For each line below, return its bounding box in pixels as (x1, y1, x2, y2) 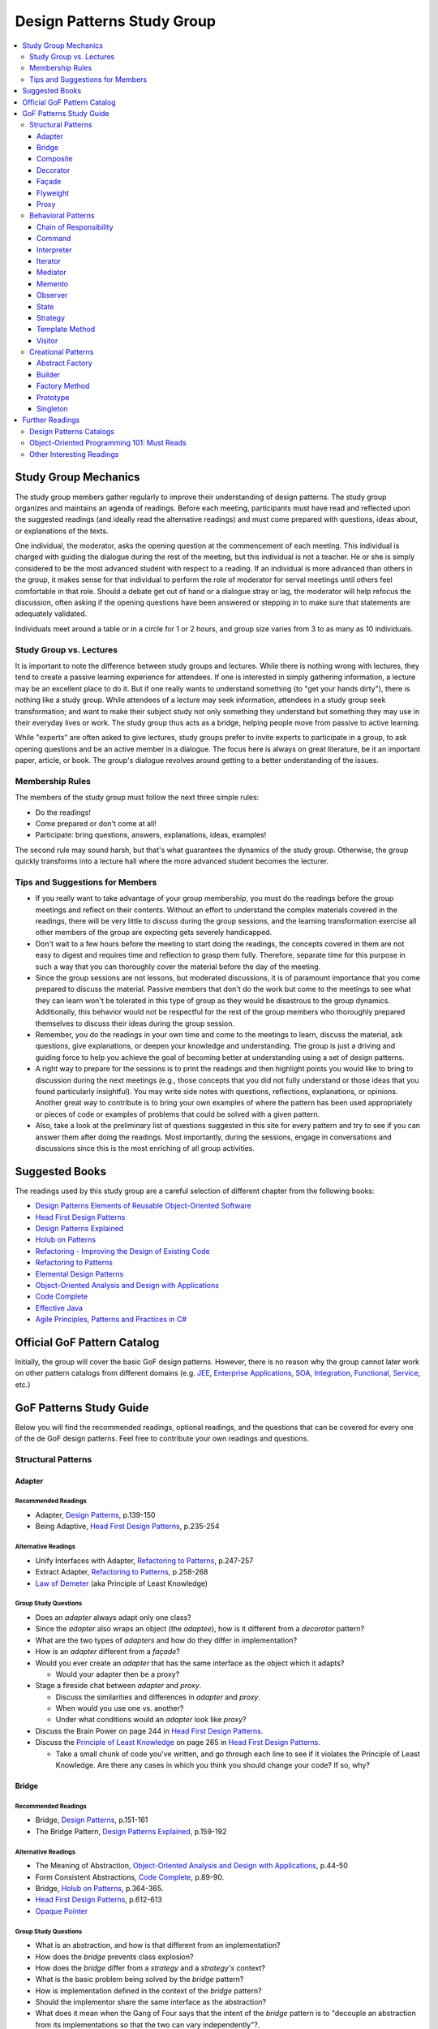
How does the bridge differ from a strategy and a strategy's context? (35, 1962, 265, 1972)
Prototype (36, 392, 70, 402)
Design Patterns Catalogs (29, 426, 115, 436)
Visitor (36, 335, 58, 345)
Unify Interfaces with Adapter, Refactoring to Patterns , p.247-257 (35, 1555, 254, 1566)
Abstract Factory (36, 358, 92, 368)
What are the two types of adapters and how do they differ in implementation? (35, 1635, 298, 1645)
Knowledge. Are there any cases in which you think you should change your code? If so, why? (55, 1760, 371, 1770)
